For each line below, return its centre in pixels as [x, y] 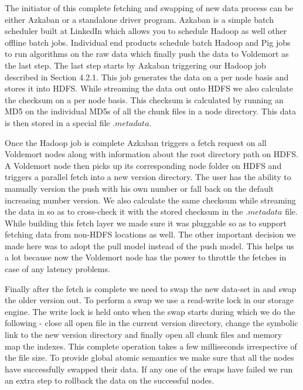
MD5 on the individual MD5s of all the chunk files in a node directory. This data [150, 111]
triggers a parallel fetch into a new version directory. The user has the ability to [148, 177]
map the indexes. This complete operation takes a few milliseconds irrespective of [151, 346]
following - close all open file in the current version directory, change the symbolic [151, 323]
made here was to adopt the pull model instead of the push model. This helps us [149, 245]
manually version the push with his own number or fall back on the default [139, 188]
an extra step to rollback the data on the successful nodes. [110, 380]
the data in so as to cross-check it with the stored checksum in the [124, 211]
